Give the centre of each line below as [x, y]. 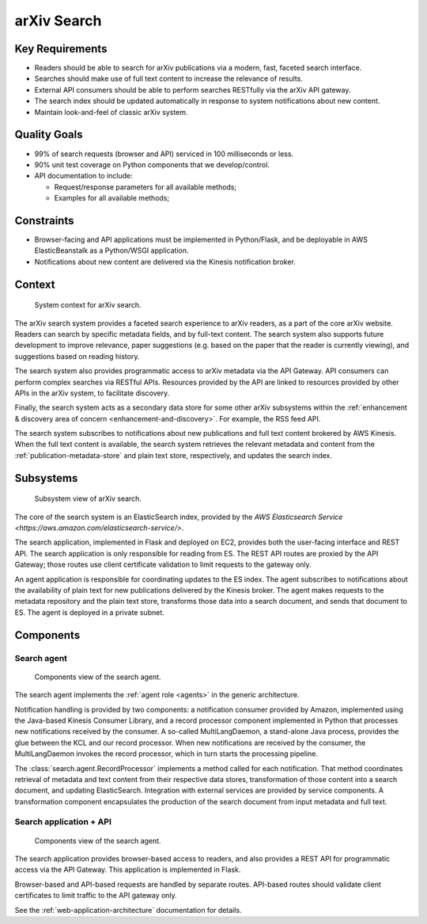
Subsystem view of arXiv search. [88, 498]
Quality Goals [49, 135]
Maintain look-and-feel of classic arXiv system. [111, 112]
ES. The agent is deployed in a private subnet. [90, 612]
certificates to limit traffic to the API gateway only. [96, 895]
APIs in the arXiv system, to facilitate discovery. [92, 393]
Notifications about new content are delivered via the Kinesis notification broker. [165, 262]
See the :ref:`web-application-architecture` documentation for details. [128, 910]
